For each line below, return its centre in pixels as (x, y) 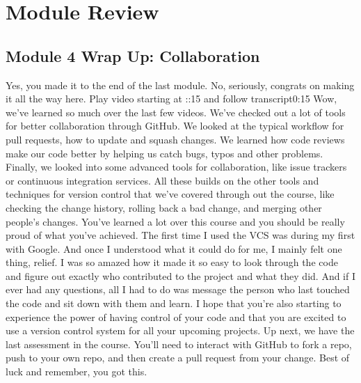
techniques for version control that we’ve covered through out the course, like (170, 194)
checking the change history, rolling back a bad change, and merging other (164, 207)
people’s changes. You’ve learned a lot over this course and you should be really (175, 221)
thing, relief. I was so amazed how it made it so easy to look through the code (172, 262)
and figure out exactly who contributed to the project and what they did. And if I (181, 275)
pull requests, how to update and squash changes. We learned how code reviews (175, 139)
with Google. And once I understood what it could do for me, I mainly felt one (174, 248)
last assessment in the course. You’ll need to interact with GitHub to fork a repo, (179, 344)
